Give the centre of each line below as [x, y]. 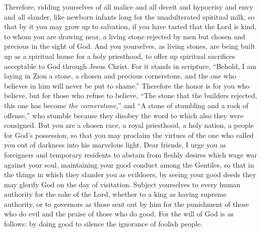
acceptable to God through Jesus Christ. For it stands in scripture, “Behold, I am [130, 66]
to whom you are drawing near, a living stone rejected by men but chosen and [125, 36]
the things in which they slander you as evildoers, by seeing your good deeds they [130, 174]
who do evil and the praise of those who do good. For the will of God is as [119, 214]
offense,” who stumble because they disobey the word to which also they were [124, 115]
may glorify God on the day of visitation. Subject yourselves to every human [122, 184]
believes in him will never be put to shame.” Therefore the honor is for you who [127, 85]
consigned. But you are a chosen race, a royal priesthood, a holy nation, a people [129, 125]
